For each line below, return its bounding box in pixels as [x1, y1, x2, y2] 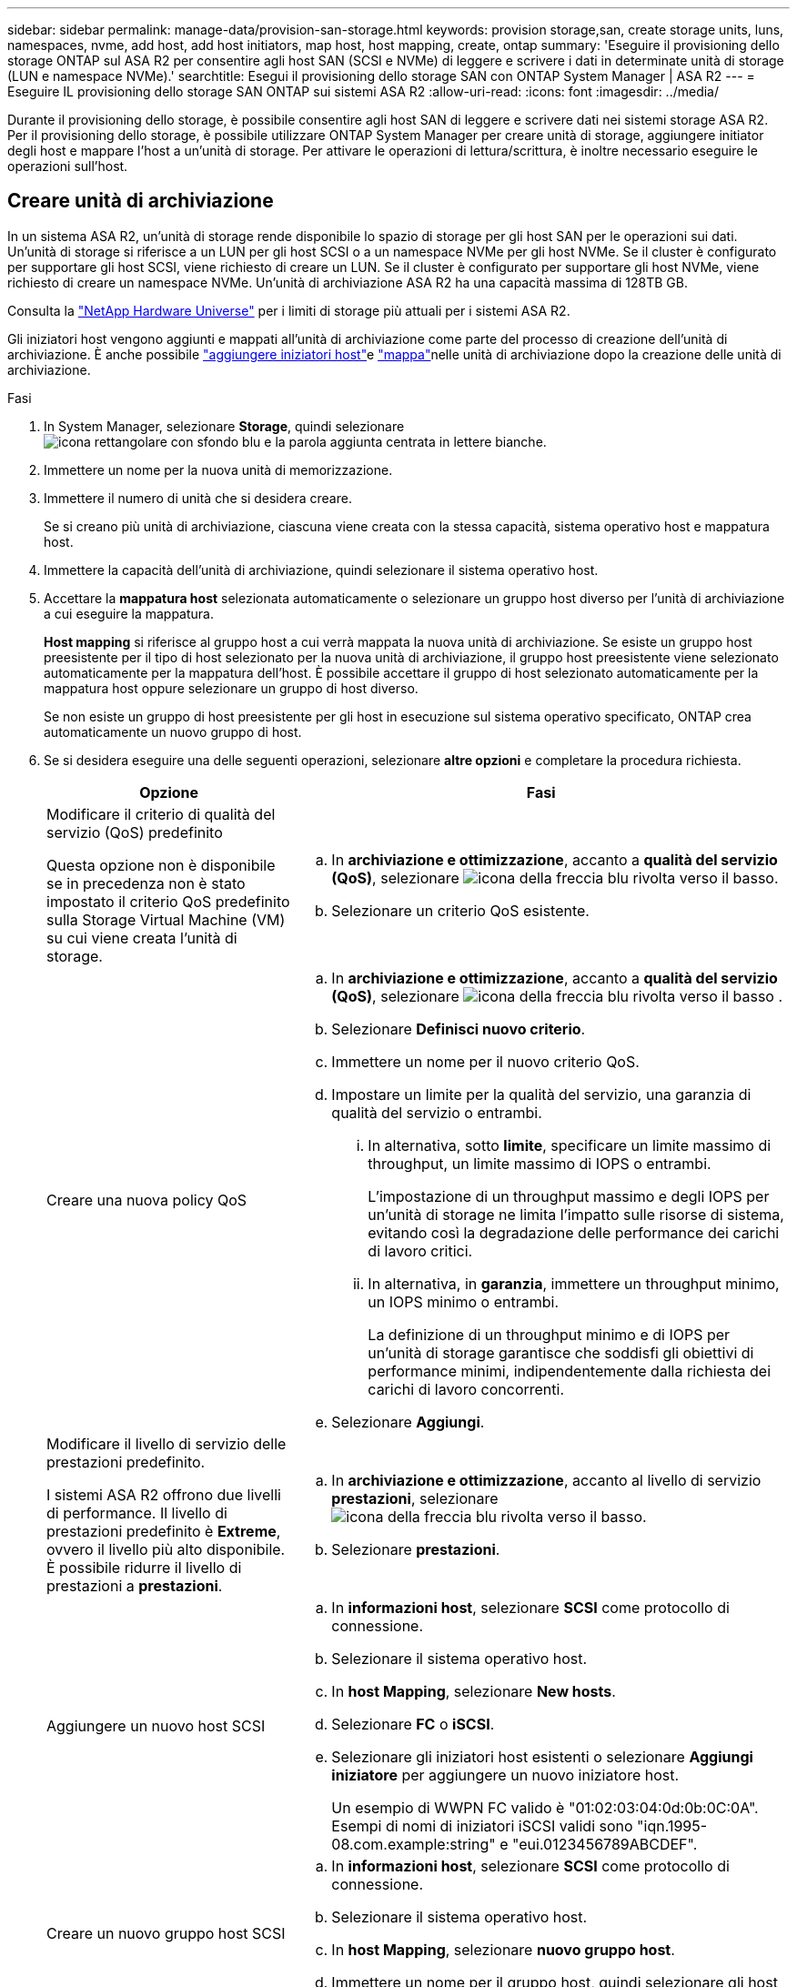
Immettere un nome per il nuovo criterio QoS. [331, 1052, 640, 1071]
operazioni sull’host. [7, 158, 128, 174]
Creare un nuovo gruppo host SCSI [46, 1923, 286, 1942]
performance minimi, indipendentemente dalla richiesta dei [368, 1361, 772, 1380]
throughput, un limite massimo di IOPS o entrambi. [368, 1154, 711, 1173]
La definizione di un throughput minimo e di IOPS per [368, 1325, 731, 1344]
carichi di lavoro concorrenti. [368, 1379, 565, 1398]
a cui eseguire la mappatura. [44, 605, 214, 621]
